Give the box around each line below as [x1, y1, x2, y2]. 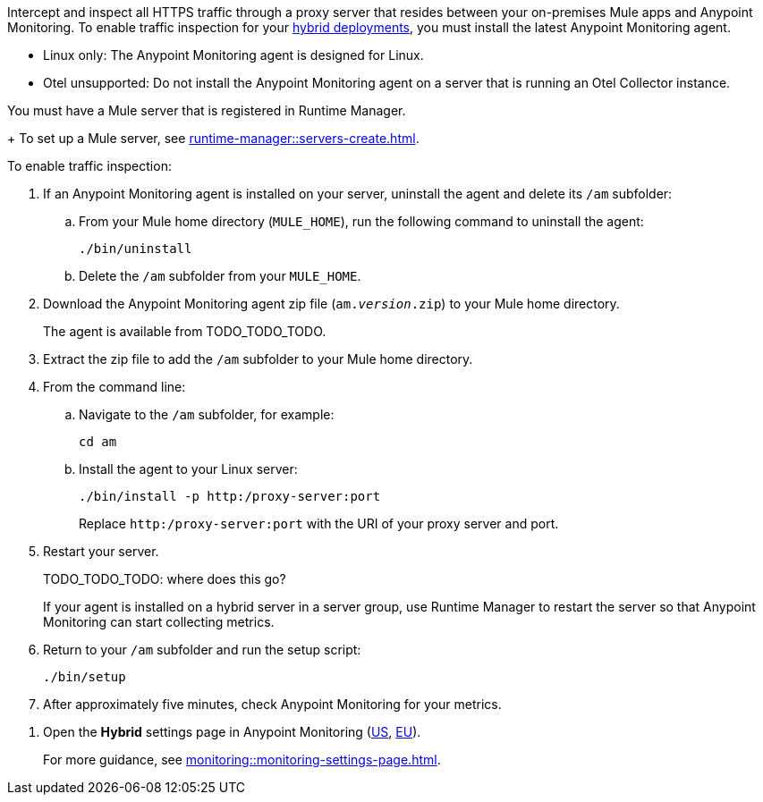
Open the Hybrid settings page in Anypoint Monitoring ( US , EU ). [43, 724, 421, 739]
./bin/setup [43, 670, 126, 684]
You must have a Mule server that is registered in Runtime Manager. [7, 103, 406, 118]
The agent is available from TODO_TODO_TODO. [43, 324, 326, 339]
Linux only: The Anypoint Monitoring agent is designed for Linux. [43, 47, 424, 63]
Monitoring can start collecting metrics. [43, 614, 275, 629]
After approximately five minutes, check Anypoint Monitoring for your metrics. [43, 696, 502, 712]
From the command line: [43, 379, 186, 394]
